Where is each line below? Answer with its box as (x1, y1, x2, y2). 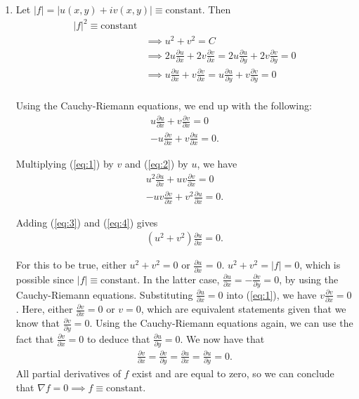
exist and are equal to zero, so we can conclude (132, 365, 334, 380)
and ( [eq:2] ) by (124, 156, 188, 171)
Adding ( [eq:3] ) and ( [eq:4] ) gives (15, 215, 158, 229)
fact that (15, 331, 54, 346)
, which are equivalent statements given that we (141, 302, 346, 316)
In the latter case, (143, 271, 220, 286)
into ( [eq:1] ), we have (226, 287, 317, 302)
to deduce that (86, 331, 150, 346)
